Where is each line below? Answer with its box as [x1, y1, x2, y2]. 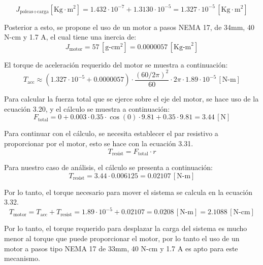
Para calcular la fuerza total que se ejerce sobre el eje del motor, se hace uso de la [4, 93, 259, 104]
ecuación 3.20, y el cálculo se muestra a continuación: [4, 103, 170, 114]
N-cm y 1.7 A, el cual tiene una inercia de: [4, 31, 137, 42]
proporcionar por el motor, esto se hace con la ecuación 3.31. [4, 138, 193, 149]
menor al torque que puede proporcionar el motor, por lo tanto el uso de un [4, 233, 240, 243]
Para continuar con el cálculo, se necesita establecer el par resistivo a [4, 128, 218, 139]
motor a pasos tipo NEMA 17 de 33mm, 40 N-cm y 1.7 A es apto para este [4, 243, 238, 253]
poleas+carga [20, 9, 49, 14]
